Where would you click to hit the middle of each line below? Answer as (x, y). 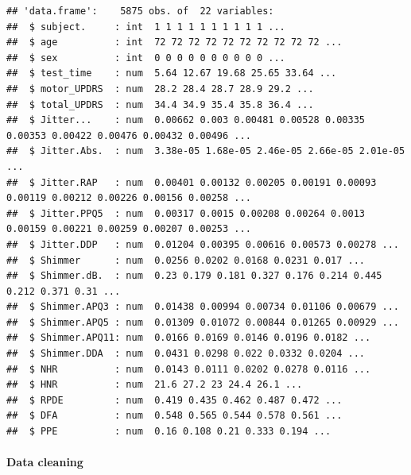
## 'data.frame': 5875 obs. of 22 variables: (140, 11)
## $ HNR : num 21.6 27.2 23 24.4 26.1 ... (155, 385)
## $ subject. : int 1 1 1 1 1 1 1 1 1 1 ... (146, 27)
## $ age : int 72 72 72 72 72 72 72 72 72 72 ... (174, 42)
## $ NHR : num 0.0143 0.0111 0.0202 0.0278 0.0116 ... (189, 369)
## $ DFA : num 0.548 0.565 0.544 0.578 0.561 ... (174, 416)
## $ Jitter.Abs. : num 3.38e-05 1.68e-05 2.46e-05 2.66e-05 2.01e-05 (206, 151)
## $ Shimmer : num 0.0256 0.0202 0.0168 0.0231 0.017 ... (186, 260)
